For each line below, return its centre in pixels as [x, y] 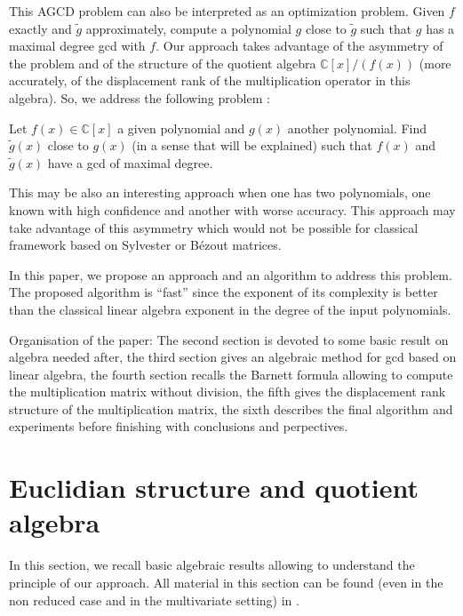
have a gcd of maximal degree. [130, 162]
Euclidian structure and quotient [214, 488]
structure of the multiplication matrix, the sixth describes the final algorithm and [231, 408]
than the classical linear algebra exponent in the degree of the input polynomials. [230, 309]
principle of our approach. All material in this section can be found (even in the [226, 582]
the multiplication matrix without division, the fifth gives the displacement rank [228, 392]
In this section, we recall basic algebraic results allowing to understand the [212, 565]
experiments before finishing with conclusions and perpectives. [179, 426]
